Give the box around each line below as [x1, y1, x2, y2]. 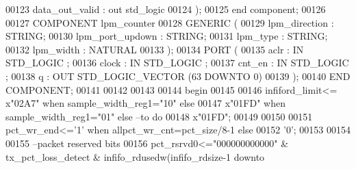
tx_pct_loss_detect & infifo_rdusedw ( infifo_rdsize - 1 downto [5, 149, 265, 164]
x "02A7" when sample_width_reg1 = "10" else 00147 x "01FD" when [5, 96, 285, 110]
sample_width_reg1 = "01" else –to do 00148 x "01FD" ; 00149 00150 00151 [5, 109, 313, 123]
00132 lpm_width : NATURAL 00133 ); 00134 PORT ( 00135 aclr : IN [5, 42, 304, 56]
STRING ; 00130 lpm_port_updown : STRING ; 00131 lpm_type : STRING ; [5, 29, 328, 43]
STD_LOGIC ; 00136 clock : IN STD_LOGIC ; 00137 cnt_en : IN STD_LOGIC [5, 55, 349, 70]
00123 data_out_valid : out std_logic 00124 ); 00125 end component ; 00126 [5, 2, 326, 16]
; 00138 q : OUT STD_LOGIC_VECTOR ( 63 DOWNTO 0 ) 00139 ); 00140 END [5, 68, 351, 83]
